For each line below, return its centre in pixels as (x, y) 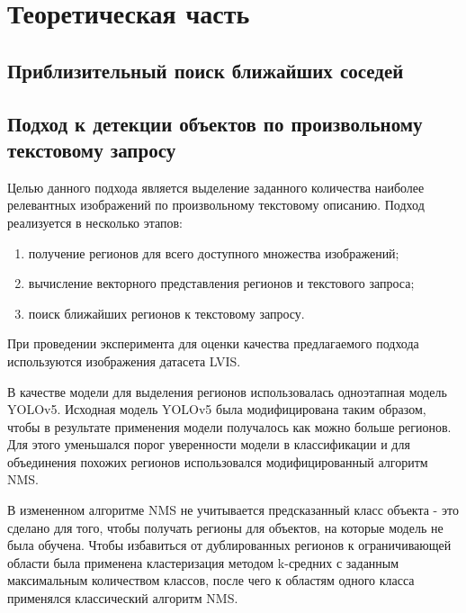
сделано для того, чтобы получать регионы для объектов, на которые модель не (225, 527)
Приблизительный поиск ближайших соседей (206, 70)
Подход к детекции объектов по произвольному (215, 123)
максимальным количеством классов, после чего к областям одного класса (211, 580)
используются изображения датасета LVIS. (124, 361)
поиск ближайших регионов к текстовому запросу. (166, 313)
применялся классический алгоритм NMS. (123, 598)
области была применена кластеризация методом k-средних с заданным (203, 562)
